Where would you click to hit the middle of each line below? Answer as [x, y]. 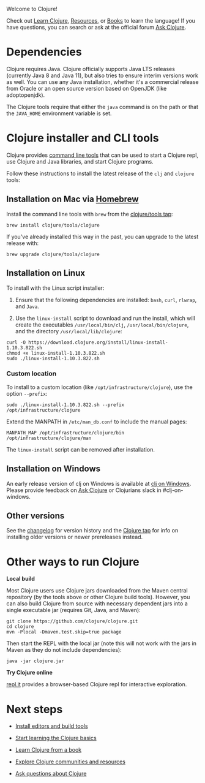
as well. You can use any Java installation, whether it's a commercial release [102, 81]
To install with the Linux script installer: [55, 288]
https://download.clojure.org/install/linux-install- [98, 342]
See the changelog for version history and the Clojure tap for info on [92, 531]
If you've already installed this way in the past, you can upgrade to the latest [102, 236]
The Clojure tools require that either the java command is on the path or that [102, 107]
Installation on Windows [54, 469]
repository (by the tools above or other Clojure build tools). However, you [98, 597]
